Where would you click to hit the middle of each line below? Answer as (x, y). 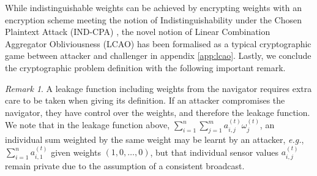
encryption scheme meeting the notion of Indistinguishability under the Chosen (153, 19)
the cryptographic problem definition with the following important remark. (145, 67)
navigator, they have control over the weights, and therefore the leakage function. (158, 112)
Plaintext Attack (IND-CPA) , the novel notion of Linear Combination (138, 32)
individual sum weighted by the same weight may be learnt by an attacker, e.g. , (155, 139)
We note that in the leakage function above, (88, 125)
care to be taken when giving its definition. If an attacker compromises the (145, 100)
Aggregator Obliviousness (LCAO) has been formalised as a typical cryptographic (158, 43)
